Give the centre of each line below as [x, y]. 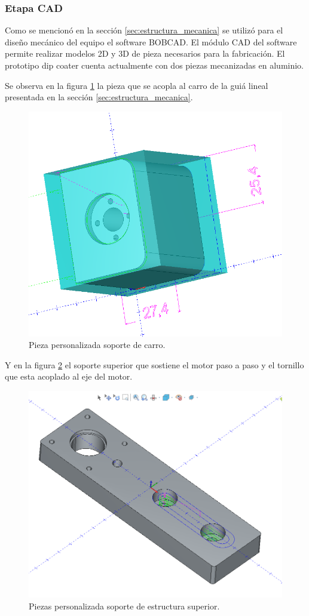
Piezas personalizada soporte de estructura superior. [124, 606]
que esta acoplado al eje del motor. [69, 376]
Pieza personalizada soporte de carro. [97, 345]
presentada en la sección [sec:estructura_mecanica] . [99, 97]
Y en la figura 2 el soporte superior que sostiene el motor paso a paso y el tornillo [154, 364]
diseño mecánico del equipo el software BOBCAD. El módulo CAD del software [151, 41]
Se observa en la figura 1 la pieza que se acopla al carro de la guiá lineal [137, 85]
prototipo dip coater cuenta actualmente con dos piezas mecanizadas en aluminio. [154, 65]
